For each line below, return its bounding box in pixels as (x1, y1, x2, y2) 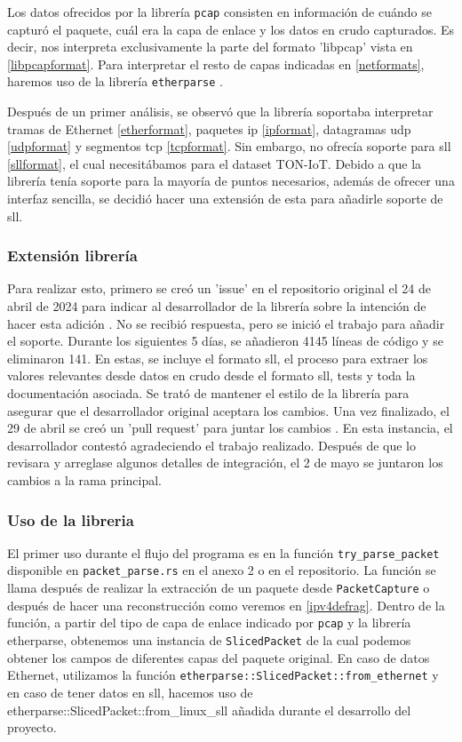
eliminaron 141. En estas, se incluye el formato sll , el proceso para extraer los (7, 348, 428, 367)
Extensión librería (7, 244, 138, 267)
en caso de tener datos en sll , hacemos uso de (7, 682, 253, 701)
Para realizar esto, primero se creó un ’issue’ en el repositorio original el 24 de (7, 279, 431, 298)
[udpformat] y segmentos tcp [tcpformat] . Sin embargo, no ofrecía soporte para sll (7, 137, 451, 156)
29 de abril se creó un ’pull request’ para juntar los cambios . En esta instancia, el (7, 419, 453, 437)
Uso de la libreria (7, 508, 134, 531)
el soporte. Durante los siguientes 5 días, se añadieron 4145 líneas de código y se (7, 331, 443, 350)
